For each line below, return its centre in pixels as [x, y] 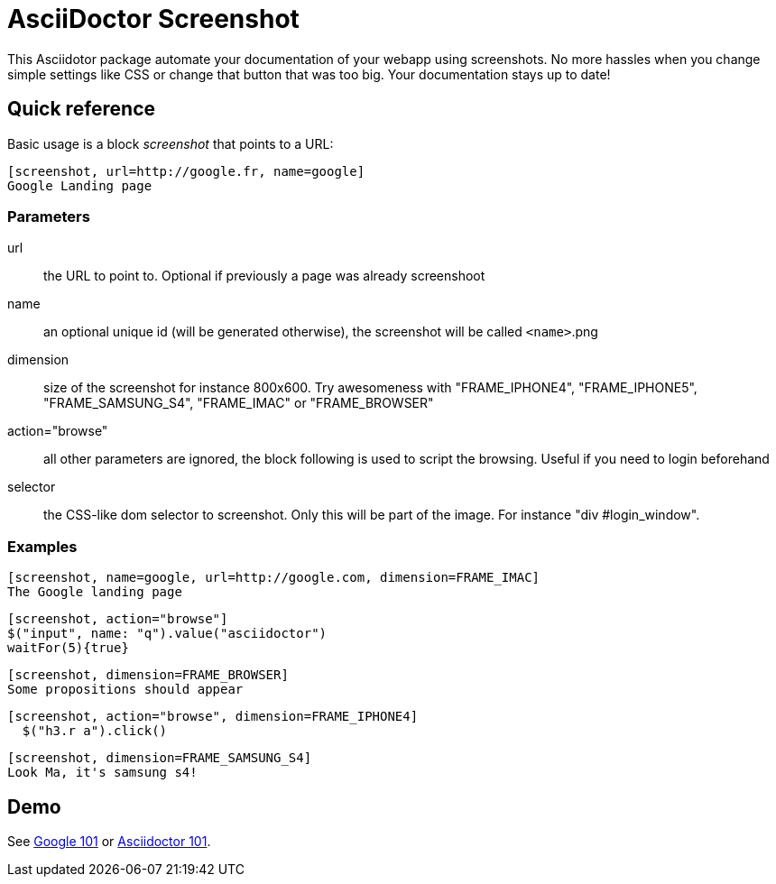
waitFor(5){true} [68, 648]
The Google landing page [95, 592]
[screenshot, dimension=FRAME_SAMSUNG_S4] [160, 758]
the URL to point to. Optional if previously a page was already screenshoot [264, 276]
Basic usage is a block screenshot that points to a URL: [171, 143]
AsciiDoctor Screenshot [153, 19]
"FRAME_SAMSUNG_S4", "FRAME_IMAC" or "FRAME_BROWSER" [239, 403]
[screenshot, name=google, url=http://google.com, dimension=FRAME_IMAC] [274, 578]
